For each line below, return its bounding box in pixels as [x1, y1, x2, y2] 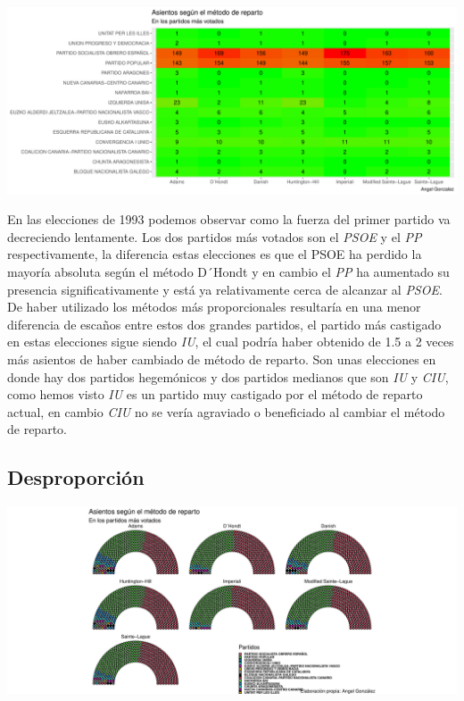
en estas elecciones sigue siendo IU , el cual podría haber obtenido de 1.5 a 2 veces [7, 332, 454, 351]
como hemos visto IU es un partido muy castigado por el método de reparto [7, 385, 423, 404]
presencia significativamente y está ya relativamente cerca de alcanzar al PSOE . [7, 280, 443, 298]
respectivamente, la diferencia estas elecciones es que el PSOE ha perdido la [7, 245, 422, 263]
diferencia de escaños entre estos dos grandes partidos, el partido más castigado [7, 314, 442, 333]
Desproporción [7, 463, 145, 491]
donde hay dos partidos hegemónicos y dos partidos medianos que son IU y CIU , [7, 367, 449, 386]
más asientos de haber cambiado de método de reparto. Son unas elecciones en [7, 350, 436, 369]
